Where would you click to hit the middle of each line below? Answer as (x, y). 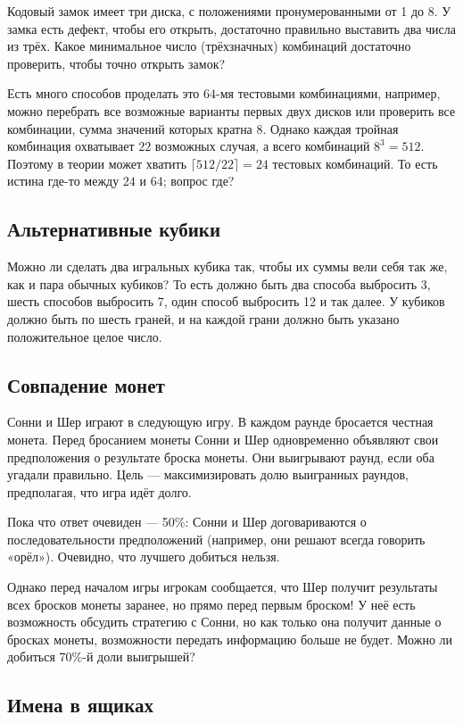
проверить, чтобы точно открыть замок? (116, 63)
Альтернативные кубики (114, 229)
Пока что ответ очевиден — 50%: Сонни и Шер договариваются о (187, 522)
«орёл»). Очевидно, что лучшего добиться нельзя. (144, 557)
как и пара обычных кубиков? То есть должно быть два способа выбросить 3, (219, 283)
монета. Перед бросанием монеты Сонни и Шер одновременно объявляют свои (223, 439)
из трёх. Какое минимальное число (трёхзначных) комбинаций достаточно (209, 46)
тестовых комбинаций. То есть (355, 163)
